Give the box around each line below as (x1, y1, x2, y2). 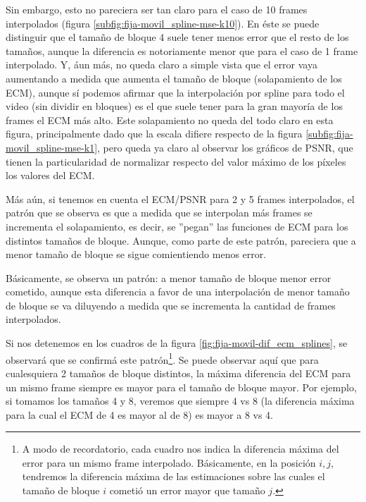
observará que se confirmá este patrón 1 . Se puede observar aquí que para (6, 350, 319, 367)
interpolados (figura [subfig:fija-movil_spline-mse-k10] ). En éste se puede (6, 16, 320, 30)
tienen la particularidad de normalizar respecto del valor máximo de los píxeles (6, 154, 346, 169)
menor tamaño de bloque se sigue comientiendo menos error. (6, 247, 267, 262)
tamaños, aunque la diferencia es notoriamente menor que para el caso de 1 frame (6, 43, 358, 58)
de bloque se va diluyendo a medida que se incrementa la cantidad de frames (6, 298, 336, 312)
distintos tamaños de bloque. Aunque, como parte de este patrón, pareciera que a (6, 233, 356, 247)
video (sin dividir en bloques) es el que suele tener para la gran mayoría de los (6, 99, 343, 114)
